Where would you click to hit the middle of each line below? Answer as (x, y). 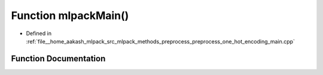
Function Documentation (58, 59)
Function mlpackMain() (70, 15)
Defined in (39, 33)
